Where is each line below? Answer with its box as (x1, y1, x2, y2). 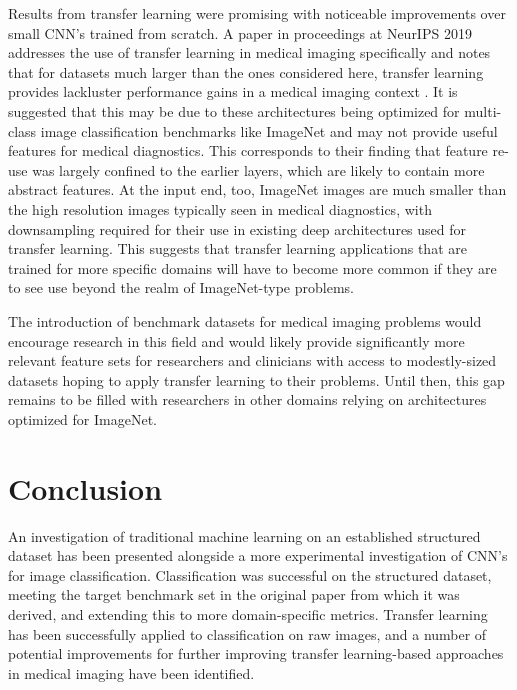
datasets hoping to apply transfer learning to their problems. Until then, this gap (8, 369, 505, 390)
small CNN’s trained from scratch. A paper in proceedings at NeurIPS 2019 (8, 22, 472, 43)
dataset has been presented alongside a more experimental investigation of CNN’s (8, 545, 508, 566)
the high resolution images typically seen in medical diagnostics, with (8, 198, 432, 219)
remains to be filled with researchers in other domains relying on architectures (8, 389, 487, 410)
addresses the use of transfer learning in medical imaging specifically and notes (8, 42, 491, 63)
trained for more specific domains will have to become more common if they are (8, 257, 497, 278)
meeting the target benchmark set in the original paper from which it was (8, 584, 460, 605)
